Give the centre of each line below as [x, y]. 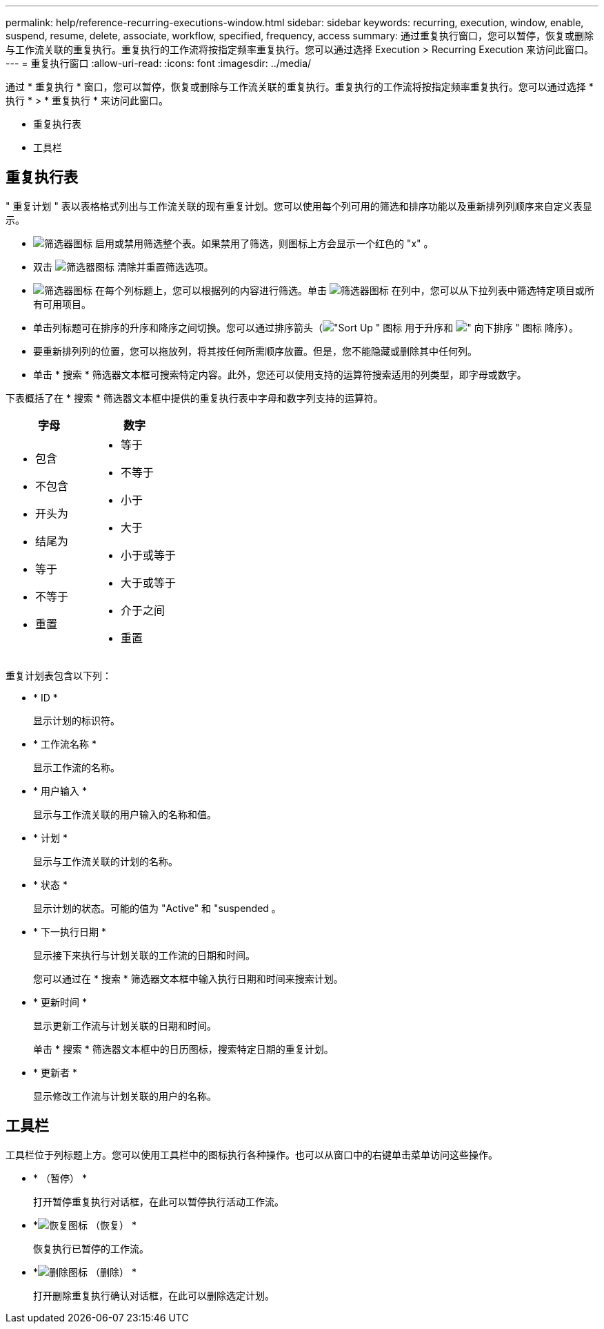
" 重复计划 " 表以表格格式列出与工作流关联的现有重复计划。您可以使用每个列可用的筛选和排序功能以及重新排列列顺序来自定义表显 [299, 206]
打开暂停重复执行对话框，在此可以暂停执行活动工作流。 [159, 1201]
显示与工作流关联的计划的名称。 [105, 861]
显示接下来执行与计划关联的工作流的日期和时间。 [144, 955]
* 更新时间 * [60, 1002]
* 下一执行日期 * [70, 931]
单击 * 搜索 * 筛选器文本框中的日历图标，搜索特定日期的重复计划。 [183, 1049]
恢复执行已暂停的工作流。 [91, 1248]
